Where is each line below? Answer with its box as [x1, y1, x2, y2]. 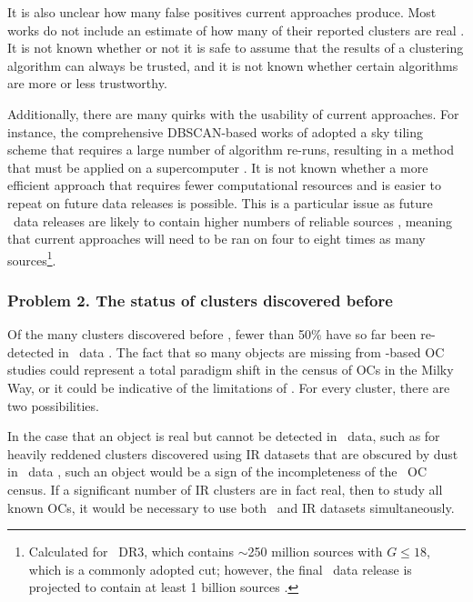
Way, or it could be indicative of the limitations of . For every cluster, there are [7, 377, 450, 396]
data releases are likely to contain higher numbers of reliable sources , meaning [13, 211, 453, 230]
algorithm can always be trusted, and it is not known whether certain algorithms [7, 55, 458, 75]
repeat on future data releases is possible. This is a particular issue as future [7, 193, 433, 212]
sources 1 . [7, 247, 56, 269]
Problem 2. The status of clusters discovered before [7, 288, 393, 311]
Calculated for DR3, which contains [28, 542, 235, 561]
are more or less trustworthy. [7, 74, 167, 93]
